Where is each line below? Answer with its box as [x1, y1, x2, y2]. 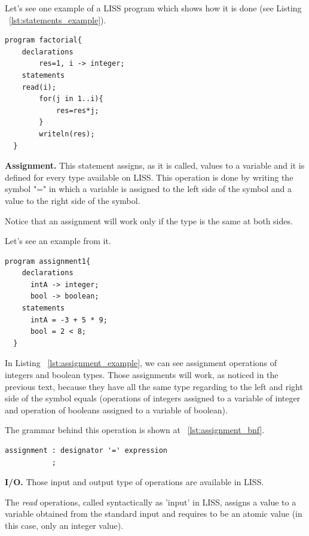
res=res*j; [56, 106, 99, 115]
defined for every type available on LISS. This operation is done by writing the [5, 170, 293, 183]
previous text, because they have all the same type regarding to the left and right [5, 380, 303, 392]
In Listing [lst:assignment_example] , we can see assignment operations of [5, 357, 277, 369]
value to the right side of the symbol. [5, 194, 140, 206]
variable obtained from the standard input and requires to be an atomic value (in [5, 507, 302, 520]
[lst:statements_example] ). [9, 13, 106, 26]
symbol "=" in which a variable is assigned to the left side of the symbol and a [5, 182, 292, 195]
